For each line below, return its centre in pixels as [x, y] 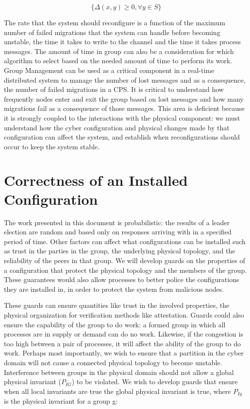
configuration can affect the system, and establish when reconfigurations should [122, 137]
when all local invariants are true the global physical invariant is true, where [117, 391]
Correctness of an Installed [96, 180]
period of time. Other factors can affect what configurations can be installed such [125, 241]
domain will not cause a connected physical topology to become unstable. [113, 362]
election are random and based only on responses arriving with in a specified [118, 232]
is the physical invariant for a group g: [61, 401]
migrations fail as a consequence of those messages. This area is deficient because [124, 108]
